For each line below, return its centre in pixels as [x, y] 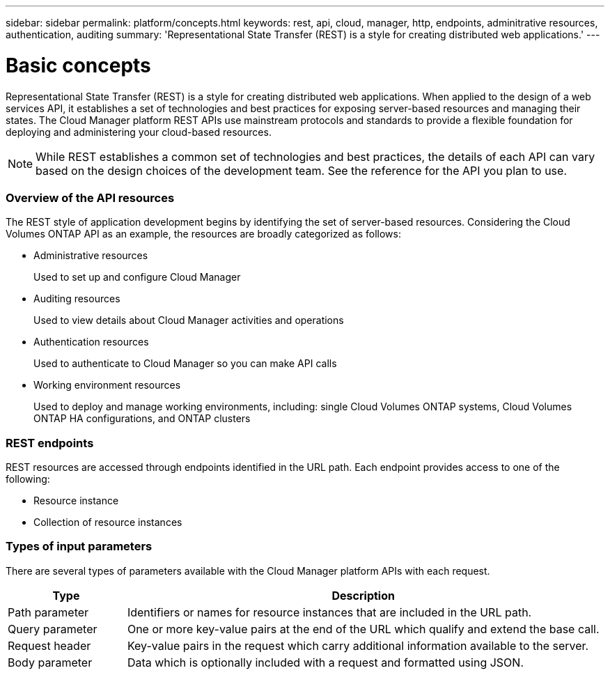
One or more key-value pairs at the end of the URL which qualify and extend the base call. [363, 629]
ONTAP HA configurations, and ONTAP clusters [142, 419]
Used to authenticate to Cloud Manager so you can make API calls [185, 364]
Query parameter [53, 629]
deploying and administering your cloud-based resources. [139, 132]
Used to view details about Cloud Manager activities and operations [189, 320]
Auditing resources [77, 299]
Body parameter [50, 662]
